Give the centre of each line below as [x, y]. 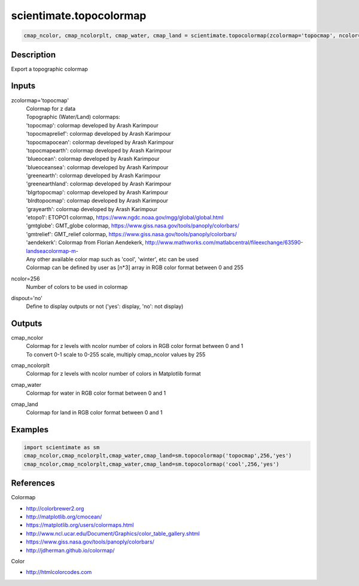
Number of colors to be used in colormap [77, 287]
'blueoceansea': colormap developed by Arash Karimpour [97, 167]
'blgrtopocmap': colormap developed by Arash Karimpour [97, 192]
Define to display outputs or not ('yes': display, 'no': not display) [105, 306]
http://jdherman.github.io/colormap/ [70, 550]
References [33, 483]
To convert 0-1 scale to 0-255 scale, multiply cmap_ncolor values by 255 [116, 354]
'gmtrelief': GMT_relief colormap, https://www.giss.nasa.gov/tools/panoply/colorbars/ [132, 234]
